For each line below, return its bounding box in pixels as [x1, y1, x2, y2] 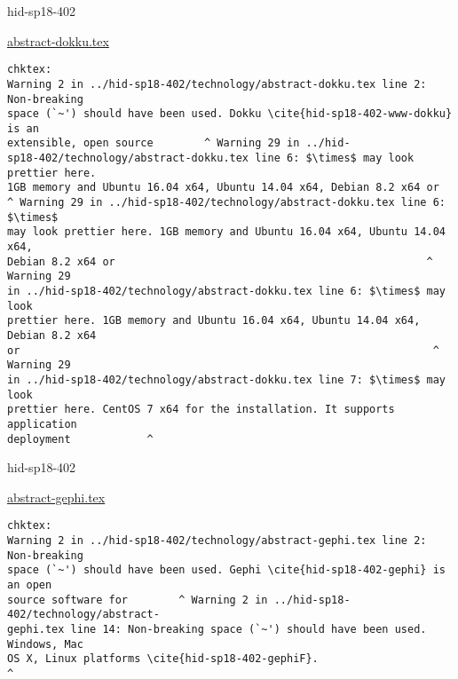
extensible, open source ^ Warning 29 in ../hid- [7, 137, 351, 150]
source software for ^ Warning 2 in [7, 593, 268, 606]
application [7, 417, 77, 430]
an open [7, 579, 52, 592]
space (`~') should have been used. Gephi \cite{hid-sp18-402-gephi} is [7, 564, 446, 577]
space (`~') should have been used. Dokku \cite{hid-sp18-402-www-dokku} [7, 107, 453, 121]
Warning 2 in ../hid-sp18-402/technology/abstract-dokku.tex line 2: [7, 77, 427, 91]
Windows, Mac [7, 637, 83, 651]
